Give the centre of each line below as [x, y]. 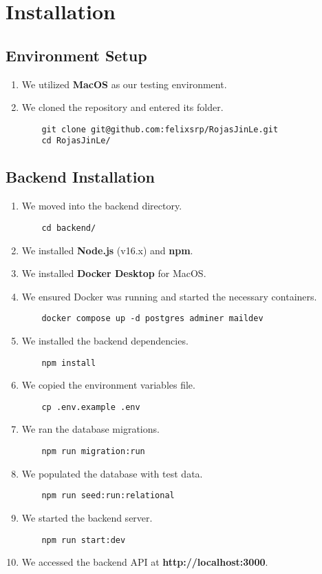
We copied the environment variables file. [108, 385]
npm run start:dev [84, 540]
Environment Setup [76, 55]
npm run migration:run [93, 452]
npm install [69, 363]
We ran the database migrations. [90, 429]
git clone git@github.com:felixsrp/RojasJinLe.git [160, 129]
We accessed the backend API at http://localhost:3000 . [145, 562]
